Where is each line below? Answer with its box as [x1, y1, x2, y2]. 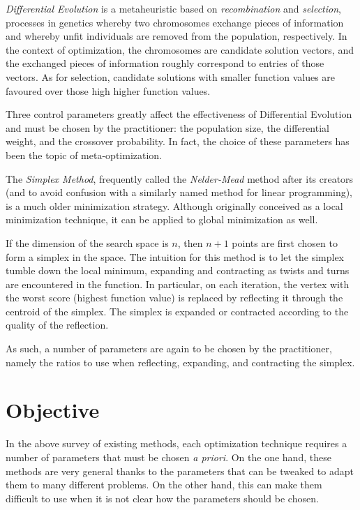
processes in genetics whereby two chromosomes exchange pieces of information [6, 15, 344, 29]
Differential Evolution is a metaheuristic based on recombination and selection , [6, 1, 341, 15]
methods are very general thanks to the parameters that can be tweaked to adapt [6, 463, 354, 478]
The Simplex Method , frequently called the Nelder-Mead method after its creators [6, 171, 354, 186]
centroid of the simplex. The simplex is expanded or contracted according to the [6, 303, 349, 318]
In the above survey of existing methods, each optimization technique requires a [6, 436, 347, 451]
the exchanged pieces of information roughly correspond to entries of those [6, 56, 324, 70]
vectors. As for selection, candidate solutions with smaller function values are [6, 69, 336, 84]
